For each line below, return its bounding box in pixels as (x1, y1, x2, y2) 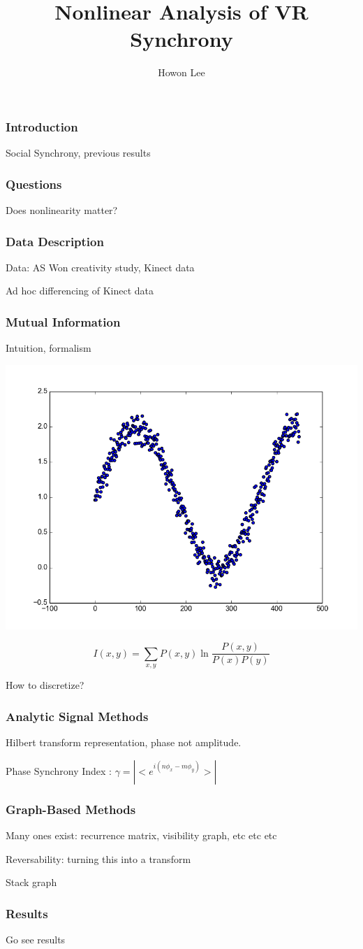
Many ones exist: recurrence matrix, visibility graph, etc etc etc (6, 827, 277, 842)
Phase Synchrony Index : (6, 763, 112, 778)
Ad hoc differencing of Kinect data (6, 283, 154, 298)
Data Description (6, 232, 104, 250)
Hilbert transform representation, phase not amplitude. (6, 735, 242, 750)
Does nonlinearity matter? (6, 203, 118, 217)
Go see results (6, 932, 66, 946)
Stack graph (6, 875, 57, 890)
